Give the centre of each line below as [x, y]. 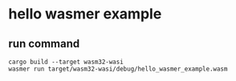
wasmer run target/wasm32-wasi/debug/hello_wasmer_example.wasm [118, 69]
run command [44, 44]
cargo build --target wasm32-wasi [66, 62]
